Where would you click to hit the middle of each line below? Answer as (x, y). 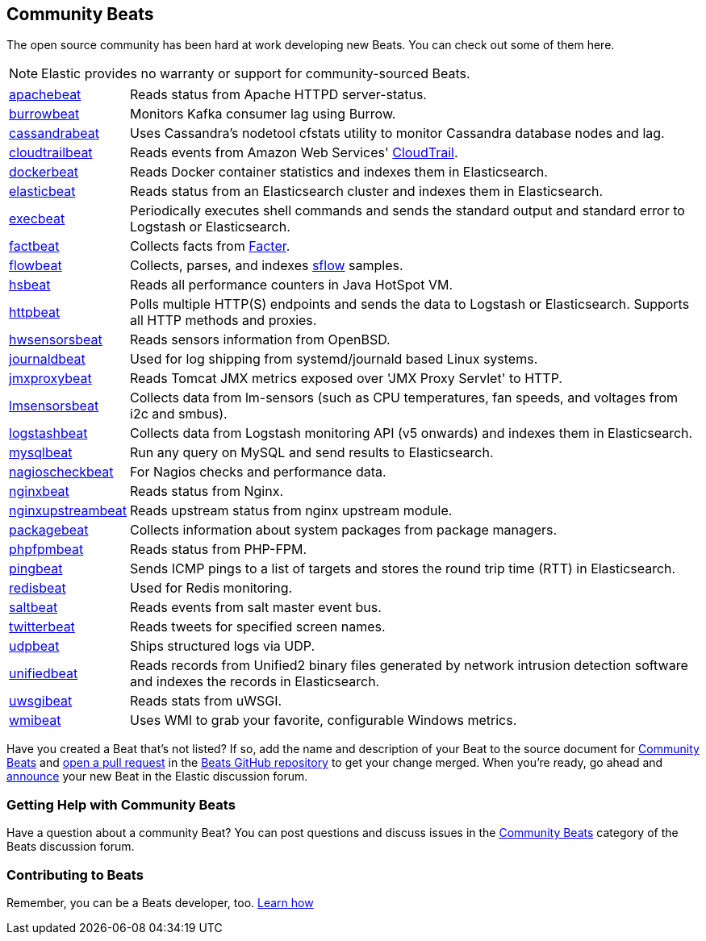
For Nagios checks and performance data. (258, 472)
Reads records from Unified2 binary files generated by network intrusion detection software (409, 666)
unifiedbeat (44, 674)
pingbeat (36, 569)
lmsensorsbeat (54, 406)
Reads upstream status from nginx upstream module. (291, 511)
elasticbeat (42, 192)
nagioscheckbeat (61, 472)
